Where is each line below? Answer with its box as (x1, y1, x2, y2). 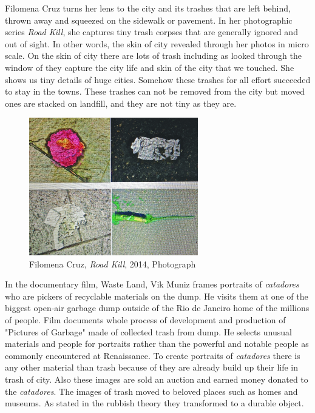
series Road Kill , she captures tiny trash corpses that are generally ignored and (5, 25, 298, 38)
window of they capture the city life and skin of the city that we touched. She (5, 61, 294, 73)
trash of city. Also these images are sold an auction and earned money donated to (5, 373, 308, 386)
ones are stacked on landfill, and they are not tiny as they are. (5, 96, 237, 109)
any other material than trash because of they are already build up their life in (5, 361, 299, 374)
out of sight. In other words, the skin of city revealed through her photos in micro (5, 37, 309, 50)
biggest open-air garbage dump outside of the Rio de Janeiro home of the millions (5, 301, 310, 314)
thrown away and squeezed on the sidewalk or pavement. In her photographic (5, 13, 293, 26)
